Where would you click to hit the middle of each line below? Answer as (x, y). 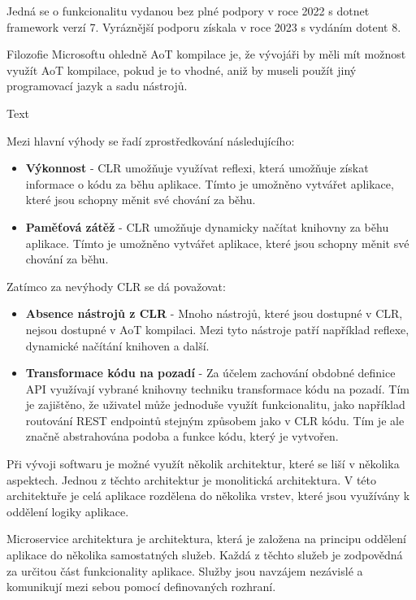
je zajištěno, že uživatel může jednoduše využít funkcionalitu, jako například (215, 404)
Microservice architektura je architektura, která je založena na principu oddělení (206, 539)
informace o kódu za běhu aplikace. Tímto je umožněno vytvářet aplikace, (210, 183)
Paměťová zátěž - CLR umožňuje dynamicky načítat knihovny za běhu (207, 226)
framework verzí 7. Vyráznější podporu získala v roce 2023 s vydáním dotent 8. (204, 26)
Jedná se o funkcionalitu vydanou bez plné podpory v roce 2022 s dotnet (188, 11)
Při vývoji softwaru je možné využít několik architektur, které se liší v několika (203, 464)
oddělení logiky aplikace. (68, 511)
